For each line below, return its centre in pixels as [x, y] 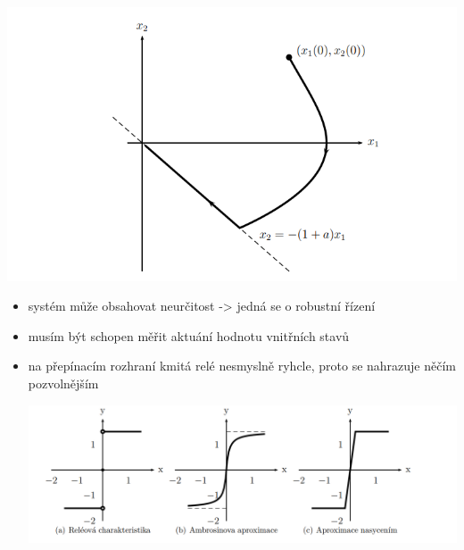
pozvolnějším [63, 383]
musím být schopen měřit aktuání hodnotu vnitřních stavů [189, 335]
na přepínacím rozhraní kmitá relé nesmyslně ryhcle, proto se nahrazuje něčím [242, 366]
